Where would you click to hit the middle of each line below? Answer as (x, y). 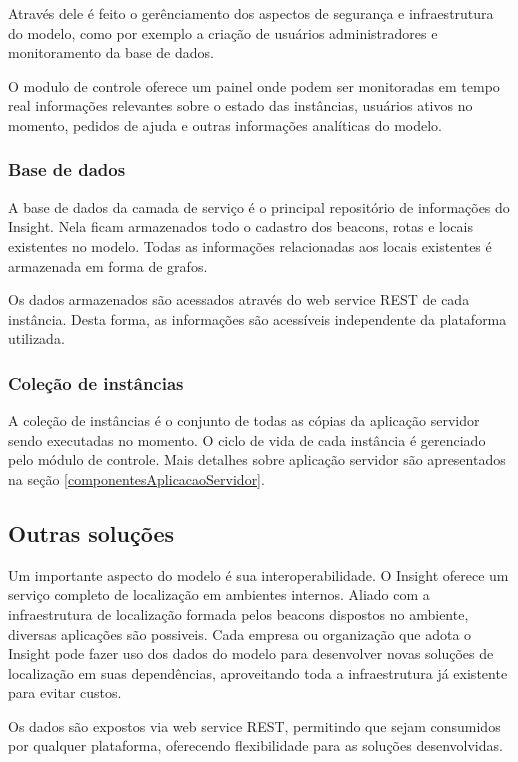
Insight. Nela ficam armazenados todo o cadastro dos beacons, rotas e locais (240, 226)
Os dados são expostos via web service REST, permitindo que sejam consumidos (254, 725)
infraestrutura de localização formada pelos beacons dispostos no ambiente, (238, 613)
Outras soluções (91, 532)
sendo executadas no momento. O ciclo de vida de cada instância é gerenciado (247, 439)
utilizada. (36, 338)
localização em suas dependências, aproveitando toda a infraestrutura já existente (258, 672)
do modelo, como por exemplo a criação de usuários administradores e (223, 32)
